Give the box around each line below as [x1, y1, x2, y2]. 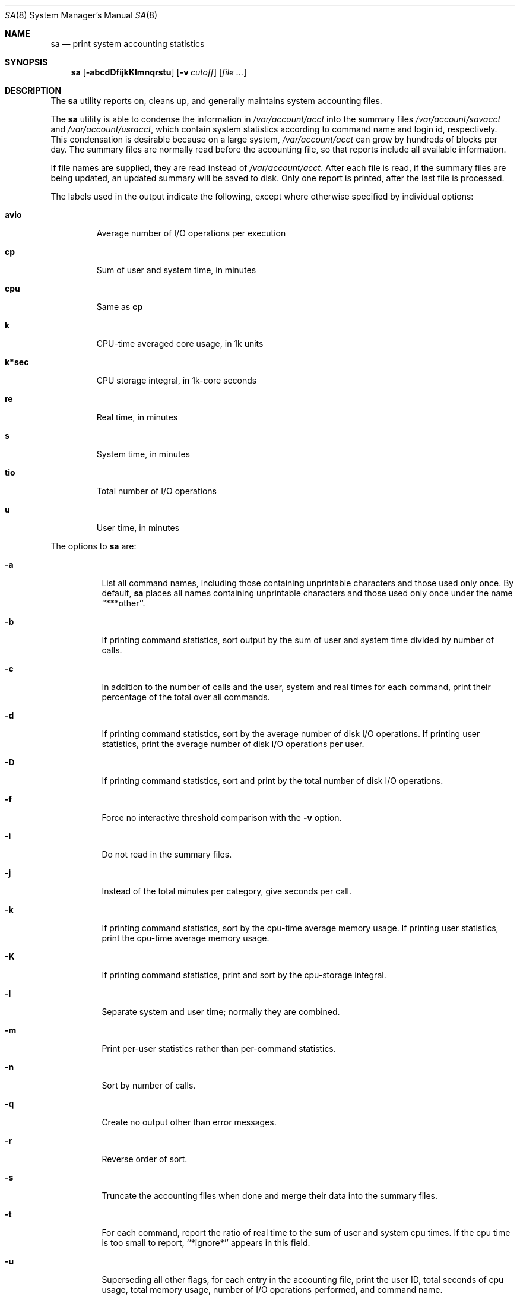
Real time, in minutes [96, 412, 178, 422]
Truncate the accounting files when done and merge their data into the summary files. [102, 1191, 438, 1201]
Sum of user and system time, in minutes [96, 265, 256, 275]
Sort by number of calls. [102, 1080, 196, 1090]
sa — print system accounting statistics [50, 39, 205, 49]
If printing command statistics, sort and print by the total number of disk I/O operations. [102, 776, 443, 786]
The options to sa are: [50, 541, 137, 551]
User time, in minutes [96, 523, 180, 533]
